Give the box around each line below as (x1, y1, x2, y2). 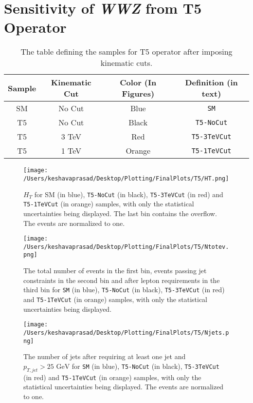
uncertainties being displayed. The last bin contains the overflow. (23, 208, 217, 218)
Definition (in (185, 77, 238, 88)
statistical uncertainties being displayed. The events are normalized (23, 382, 224, 392)
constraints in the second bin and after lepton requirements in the (23, 275, 220, 285)
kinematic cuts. (100, 57, 153, 69)
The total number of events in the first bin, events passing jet (23, 265, 207, 276)
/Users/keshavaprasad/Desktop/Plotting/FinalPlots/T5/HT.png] (23, 175, 229, 182)
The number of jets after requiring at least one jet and (23, 351, 186, 362)
